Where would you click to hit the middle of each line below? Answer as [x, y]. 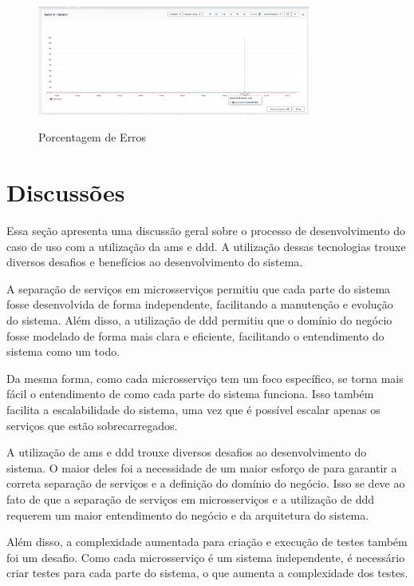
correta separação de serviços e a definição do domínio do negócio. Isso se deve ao [206, 483]
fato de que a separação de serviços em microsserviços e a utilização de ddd [190, 499]
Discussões [66, 192]
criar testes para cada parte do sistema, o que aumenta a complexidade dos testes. [207, 573]
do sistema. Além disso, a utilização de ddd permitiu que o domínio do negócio [199, 320]
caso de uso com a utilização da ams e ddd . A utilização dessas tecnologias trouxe [206, 246]
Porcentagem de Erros [93, 137]
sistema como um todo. [63, 351]
